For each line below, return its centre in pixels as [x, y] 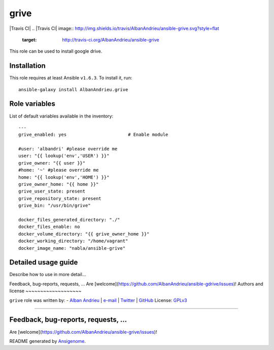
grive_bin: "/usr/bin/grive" [55, 206]
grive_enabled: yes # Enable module [93, 135]
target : [29, 40]
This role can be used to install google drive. [56, 51]
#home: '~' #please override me [59, 170]
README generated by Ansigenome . [48, 341]
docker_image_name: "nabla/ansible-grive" [72, 248]
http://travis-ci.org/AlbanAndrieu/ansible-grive [111, 40]
